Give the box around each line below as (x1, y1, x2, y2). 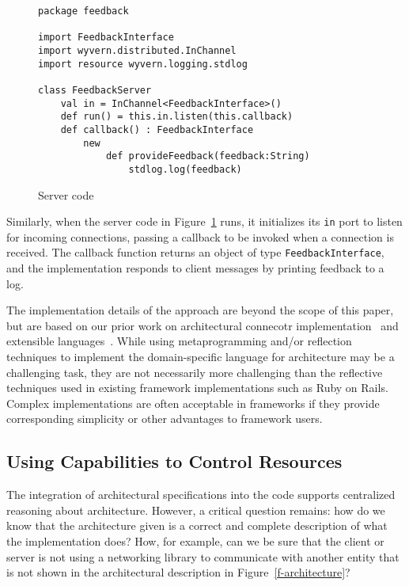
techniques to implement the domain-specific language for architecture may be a (6, 348, 395, 364)
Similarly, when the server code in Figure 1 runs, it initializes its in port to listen (6, 213, 403, 230)
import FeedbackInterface (38, 32, 174, 44)
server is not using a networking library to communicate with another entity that (6, 548, 400, 565)
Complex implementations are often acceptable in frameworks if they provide (6, 394, 380, 411)
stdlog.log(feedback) (128, 163, 242, 175)
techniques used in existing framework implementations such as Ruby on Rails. (6, 379, 388, 396)
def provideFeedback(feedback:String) (105, 150, 310, 162)
